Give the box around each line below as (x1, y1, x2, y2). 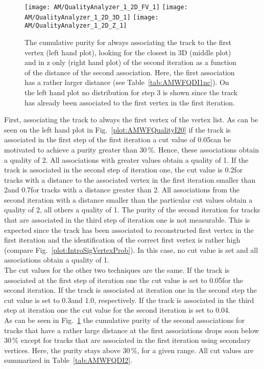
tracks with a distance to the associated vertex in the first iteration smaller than (4, 174, 256, 185)
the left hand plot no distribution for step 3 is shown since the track (25, 86, 238, 97)
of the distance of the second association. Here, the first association (25, 67, 235, 77)
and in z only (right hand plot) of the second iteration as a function (25, 57, 236, 68)
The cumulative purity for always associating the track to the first (25, 36, 231, 47)
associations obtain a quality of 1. (4, 254, 109, 265)
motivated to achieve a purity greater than (4, 144, 137, 155)
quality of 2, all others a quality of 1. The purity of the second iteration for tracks (4, 204, 260, 215)
